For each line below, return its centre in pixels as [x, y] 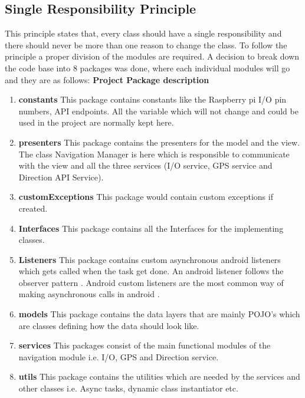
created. [33, 208]
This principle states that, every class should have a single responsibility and [143, 33]
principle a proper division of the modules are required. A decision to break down [152, 56]
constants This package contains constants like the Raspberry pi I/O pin [152, 99]
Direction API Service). [61, 177]
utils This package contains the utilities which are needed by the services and [159, 376]
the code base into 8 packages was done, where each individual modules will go [147, 68]
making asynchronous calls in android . [89, 294]
